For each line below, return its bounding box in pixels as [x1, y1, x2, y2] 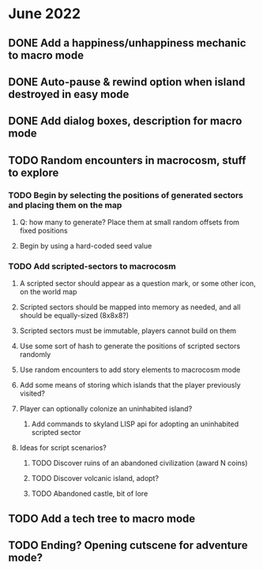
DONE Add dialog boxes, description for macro [8, 114, 242, 128]
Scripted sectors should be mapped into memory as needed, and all [19, 302, 241, 312]
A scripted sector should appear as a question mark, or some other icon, [19, 279, 257, 288]
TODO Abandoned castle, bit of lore [31, 489, 148, 498]
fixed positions [19, 226, 69, 235]
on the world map [19, 287, 77, 297]
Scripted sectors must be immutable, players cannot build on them [19, 326, 237, 336]
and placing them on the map [8, 199, 122, 210]
